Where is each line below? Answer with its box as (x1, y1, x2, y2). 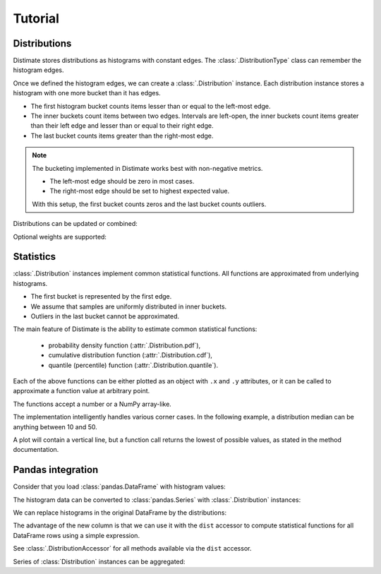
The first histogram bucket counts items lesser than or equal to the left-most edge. (30, 102, 271, 110)
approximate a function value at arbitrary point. (13, 387, 150, 395)
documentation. (13, 446, 59, 454)
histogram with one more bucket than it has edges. (13, 89, 162, 97)
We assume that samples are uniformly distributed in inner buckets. (30, 302, 227, 311)
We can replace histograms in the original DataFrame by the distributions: (13, 508, 227, 517)
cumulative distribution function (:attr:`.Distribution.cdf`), (48, 351, 213, 359)
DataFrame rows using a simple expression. (13, 531, 140, 539)
